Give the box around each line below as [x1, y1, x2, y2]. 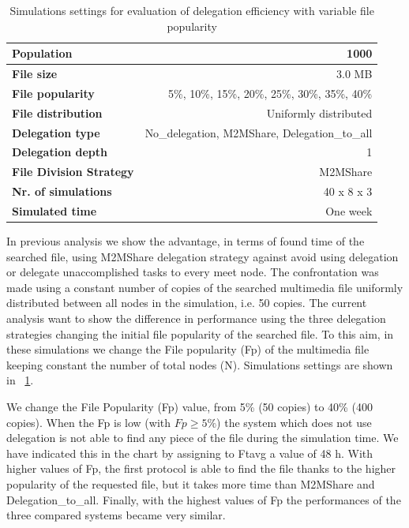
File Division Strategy [12, 163, 134, 180]
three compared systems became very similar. [6, 507, 226, 523]
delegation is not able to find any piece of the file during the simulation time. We [6, 429, 399, 446]
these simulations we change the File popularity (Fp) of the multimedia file [6, 341, 370, 358]
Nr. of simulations [12, 183, 112, 200]
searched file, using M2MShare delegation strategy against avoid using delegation [6, 248, 399, 264]
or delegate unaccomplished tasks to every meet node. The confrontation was [6, 264, 379, 280]
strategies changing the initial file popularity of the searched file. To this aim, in [6, 325, 394, 342]
